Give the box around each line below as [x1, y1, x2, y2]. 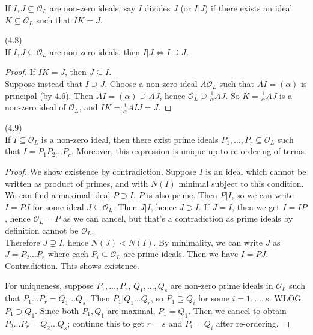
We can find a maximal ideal [5, 189, 111, 201]
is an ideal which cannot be [205, 165, 306, 177]
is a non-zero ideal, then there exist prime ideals [41, 133, 219, 145]
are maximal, [107, 304, 156, 316]
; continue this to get [67, 316, 144, 329]
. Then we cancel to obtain [188, 304, 287, 316]
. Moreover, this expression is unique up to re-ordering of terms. [71, 145, 306, 157]
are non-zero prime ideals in [170, 279, 273, 292]
